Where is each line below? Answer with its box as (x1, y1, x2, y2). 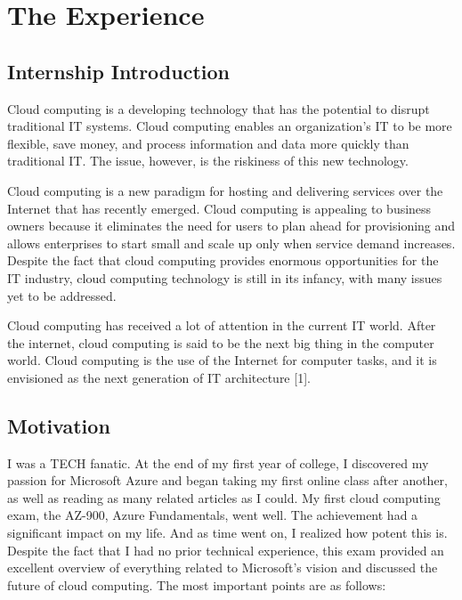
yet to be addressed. (7, 286, 117, 304)
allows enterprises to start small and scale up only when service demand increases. (7, 233, 456, 252)
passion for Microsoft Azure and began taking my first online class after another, (7, 471, 448, 490)
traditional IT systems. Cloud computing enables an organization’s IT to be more (7, 117, 452, 135)
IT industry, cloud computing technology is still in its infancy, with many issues (7, 268, 442, 287)
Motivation (7, 411, 110, 439)
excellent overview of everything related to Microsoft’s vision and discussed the (7, 558, 438, 577)
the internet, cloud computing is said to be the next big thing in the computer (7, 333, 434, 352)
